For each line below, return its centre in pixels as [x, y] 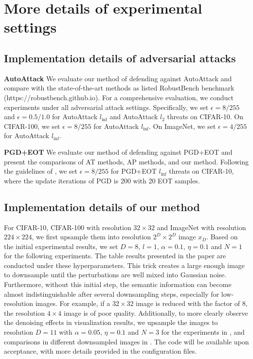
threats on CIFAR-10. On [205, 117]
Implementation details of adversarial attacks [120, 58]
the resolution [25, 313]
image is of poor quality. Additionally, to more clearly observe [156, 313]
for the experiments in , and [203, 332]
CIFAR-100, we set [32, 126]
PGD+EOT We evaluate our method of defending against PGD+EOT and [118, 152]
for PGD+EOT [134, 171]
